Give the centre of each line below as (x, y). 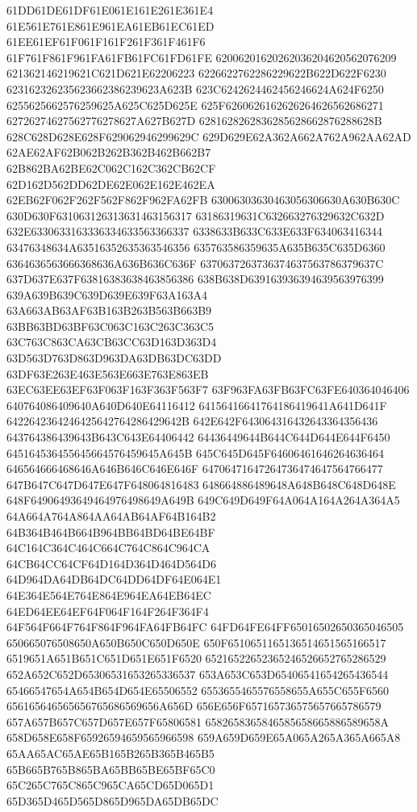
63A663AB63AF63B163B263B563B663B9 (109, 310)
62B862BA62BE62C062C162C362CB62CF (111, 167)
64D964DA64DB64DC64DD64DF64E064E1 (114, 579)
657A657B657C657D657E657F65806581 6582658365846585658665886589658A (198, 721)
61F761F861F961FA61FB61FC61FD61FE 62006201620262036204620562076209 (202, 57)
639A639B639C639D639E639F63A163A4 (107, 294)
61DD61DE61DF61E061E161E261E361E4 (110, 10)
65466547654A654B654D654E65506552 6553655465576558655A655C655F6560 (198, 690)
